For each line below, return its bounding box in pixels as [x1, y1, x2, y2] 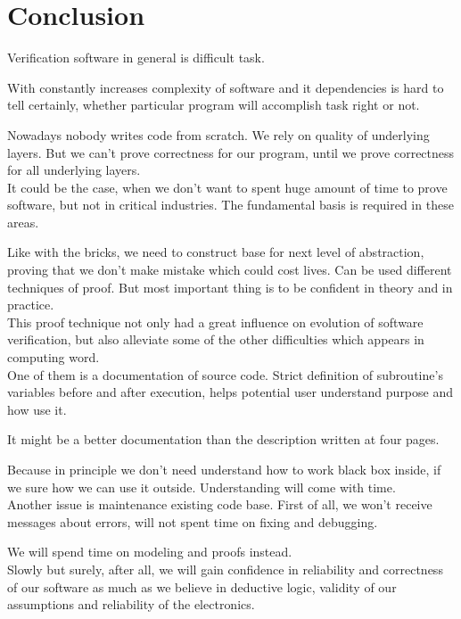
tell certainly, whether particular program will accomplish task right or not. [7, 95, 420, 114]
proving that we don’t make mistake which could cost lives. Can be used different [7, 260, 452, 279]
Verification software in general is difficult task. [7, 48, 265, 67]
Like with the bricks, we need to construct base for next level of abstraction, [7, 243, 424, 261]
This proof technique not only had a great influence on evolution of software [7, 312, 424, 331]
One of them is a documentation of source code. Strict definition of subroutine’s [7, 365, 443, 384]
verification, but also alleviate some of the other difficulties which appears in [7, 330, 424, 349]
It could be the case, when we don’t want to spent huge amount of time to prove [7, 177, 448, 196]
